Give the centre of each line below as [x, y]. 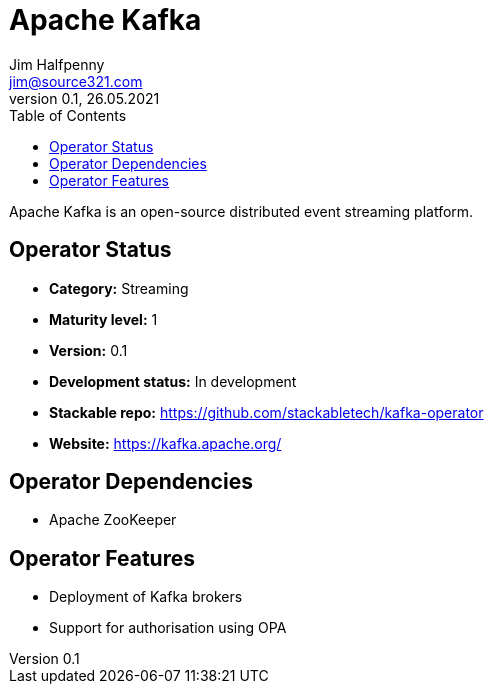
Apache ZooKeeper [113, 520]
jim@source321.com [76, 81]
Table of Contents [68, 115]
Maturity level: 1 [103, 319]
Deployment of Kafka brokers [146, 597]
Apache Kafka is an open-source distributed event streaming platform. [241, 211]
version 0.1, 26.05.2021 [84, 98]
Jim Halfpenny [57, 64]
